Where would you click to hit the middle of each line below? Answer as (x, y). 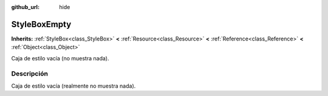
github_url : (25, 7)
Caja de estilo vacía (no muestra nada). (60, 58)
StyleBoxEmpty (41, 24)
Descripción (30, 74)
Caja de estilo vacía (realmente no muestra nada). (73, 86)
